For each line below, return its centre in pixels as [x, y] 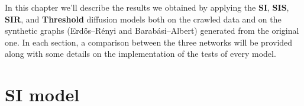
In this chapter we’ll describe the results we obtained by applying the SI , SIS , [147, 7]
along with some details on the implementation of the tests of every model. [140, 54]
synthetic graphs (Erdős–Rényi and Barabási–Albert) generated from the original [152, 30]
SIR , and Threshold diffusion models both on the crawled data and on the [143, 19]
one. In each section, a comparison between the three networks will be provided [149, 42]
